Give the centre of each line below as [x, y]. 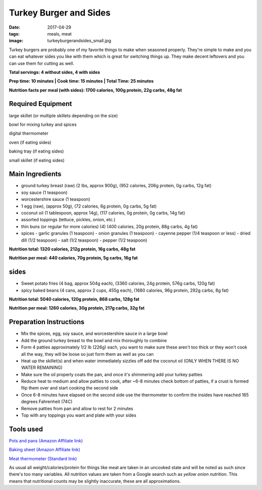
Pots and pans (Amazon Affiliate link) [46, 440]
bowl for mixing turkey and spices [43, 124]
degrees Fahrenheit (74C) [47, 402]
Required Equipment [41, 104]
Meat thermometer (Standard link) [43, 458]
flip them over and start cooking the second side [70, 388]
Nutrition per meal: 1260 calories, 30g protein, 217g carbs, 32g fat [77, 308]
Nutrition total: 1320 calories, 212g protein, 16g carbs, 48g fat [72, 249]
